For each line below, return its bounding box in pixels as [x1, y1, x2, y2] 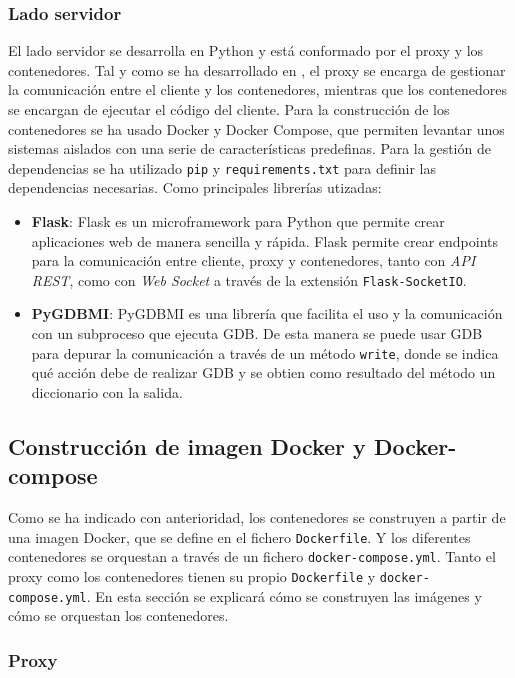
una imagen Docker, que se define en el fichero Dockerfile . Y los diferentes [8, 526, 471, 547]
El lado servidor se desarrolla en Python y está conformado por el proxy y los [8, 40, 484, 61]
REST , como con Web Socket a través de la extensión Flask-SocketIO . [31, 269, 467, 290]
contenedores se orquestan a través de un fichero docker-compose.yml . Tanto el [8, 546, 496, 567]
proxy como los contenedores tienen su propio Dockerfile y [8, 566, 376, 586]
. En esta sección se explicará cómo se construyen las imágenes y [86, 585, 482, 606]
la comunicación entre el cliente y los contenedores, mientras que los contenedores [8, 79, 508, 100]
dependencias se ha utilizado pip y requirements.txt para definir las [8, 157, 437, 178]
